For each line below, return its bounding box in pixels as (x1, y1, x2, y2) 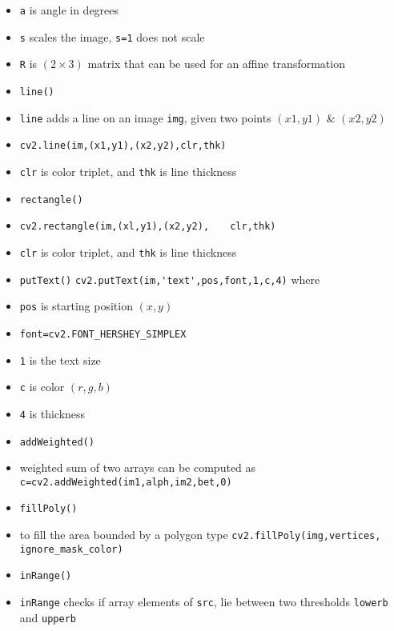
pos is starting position (19, 298, 133, 314)
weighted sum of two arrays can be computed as (19, 459, 256, 476)
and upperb (19, 609, 76, 625)
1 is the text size (19, 351, 101, 368)
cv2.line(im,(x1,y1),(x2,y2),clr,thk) (19, 140, 227, 152)
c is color (19, 378, 65, 395)
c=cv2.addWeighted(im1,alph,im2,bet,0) (19, 476, 232, 488)
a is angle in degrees (19, 2, 119, 18)
